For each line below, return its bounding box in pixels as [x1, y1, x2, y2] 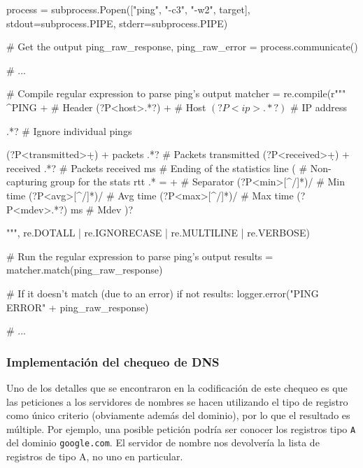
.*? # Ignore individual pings [6, 123, 132, 138]
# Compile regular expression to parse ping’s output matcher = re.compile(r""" [6, 86, 346, 101]
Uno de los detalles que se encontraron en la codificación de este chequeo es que [6, 380, 348, 395]
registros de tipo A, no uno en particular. [6, 449, 183, 463]
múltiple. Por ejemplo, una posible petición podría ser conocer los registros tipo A [6, 421, 356, 436]
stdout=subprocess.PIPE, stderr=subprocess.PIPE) [6, 15, 228, 30]
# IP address [290, 99, 347, 114]
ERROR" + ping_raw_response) [6, 299, 149, 314]
